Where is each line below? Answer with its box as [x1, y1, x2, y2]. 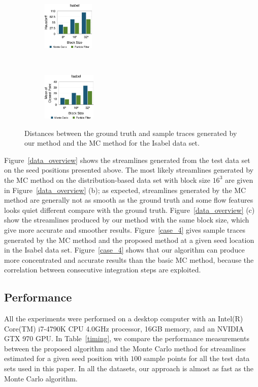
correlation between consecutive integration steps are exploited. [4, 264, 201, 275]
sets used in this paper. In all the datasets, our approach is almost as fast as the [4, 363, 253, 374]
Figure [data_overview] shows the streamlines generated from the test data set [4, 154, 250, 165]
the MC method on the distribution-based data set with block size [4, 174, 210, 185]
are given [224, 174, 253, 185]
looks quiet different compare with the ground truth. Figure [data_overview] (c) [4, 204, 255, 215]
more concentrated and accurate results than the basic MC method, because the [4, 254, 254, 265]
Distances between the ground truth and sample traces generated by [24, 127, 237, 138]
